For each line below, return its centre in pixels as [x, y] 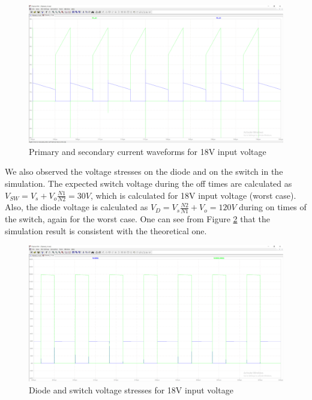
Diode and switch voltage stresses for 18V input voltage [131, 389]
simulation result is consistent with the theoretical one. [106, 230]
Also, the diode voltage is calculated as [76, 207]
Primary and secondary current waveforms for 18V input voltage [148, 151]
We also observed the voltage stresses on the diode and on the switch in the [144, 171]
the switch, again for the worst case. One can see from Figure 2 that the [137, 219]
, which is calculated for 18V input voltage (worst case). [193, 195]
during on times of [273, 207]
